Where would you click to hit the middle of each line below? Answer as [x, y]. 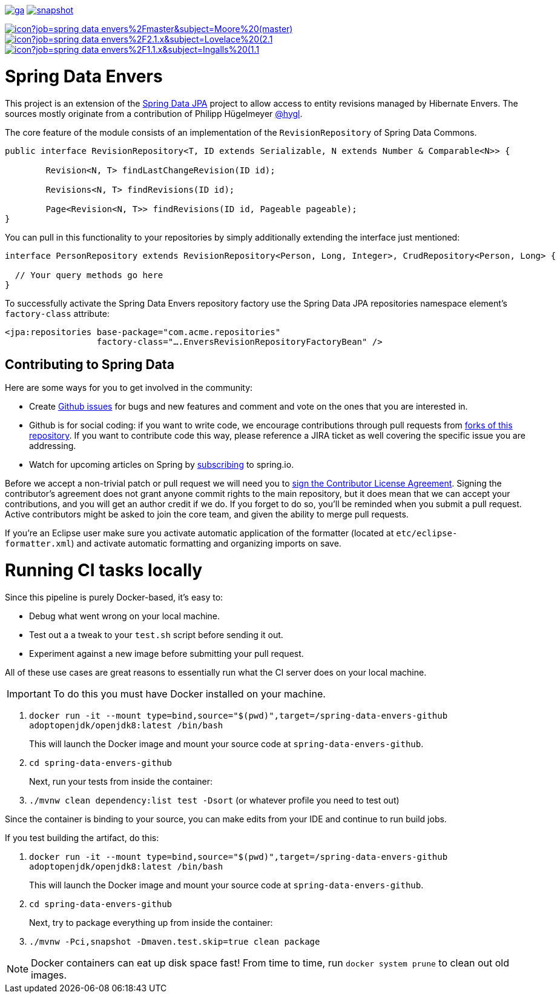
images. [49, 975]
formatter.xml [38, 544]
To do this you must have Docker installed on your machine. [189, 694]
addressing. [53, 446]
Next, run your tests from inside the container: [121, 781]
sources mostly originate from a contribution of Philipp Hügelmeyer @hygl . [154, 113]
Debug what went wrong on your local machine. [125, 616]
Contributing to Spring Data [90, 364]
